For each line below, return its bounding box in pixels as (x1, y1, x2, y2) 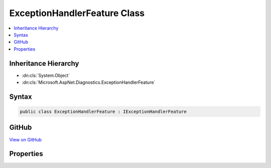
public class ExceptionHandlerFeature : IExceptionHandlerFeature (20, 109, 187, 115)
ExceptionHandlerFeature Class (9, 8, 145, 19)
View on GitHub (9, 136, 42, 142)
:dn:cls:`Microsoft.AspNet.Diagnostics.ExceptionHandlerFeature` (22, 79, 156, 85)
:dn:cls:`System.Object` (22, 72, 70, 78)
